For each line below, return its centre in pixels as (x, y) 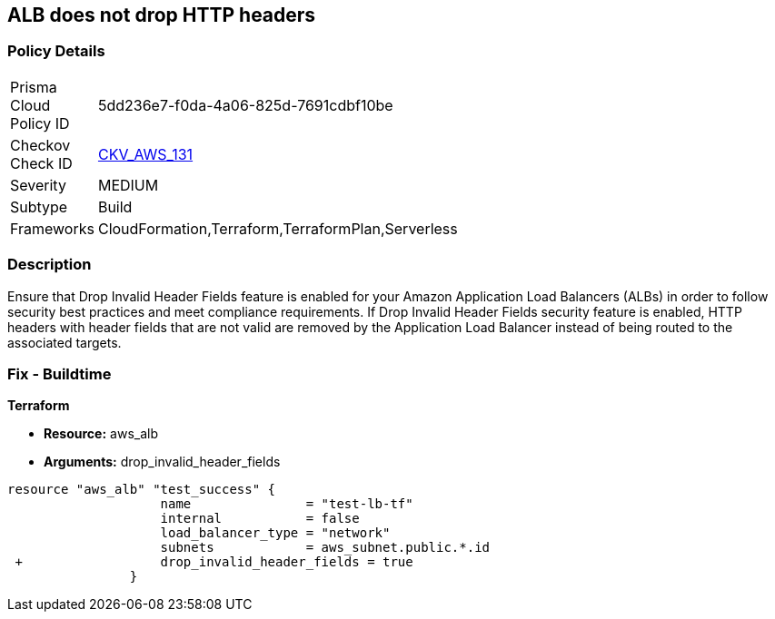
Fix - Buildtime (60, 373)
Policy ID (40, 123)
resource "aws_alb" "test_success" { (142, 490)
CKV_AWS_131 (145, 154)
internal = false (260, 519)
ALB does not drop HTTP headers (162, 15)
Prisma (34, 87)
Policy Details (56, 51)
